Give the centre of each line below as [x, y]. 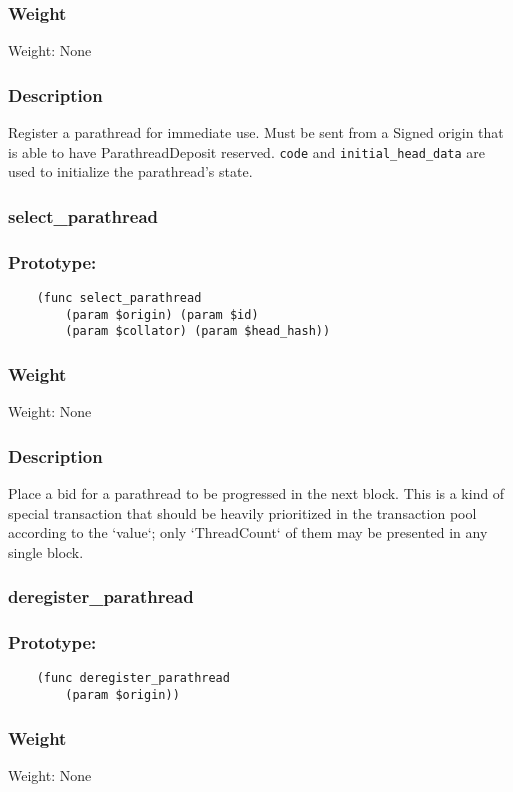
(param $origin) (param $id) [162, 314]
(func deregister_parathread [133, 678]
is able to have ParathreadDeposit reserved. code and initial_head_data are [247, 151]
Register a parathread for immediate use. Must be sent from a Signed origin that [256, 132]
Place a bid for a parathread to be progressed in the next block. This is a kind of [256, 492]
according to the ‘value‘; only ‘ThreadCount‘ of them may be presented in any [248, 532]
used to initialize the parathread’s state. [130, 171]
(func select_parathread [119, 297]
